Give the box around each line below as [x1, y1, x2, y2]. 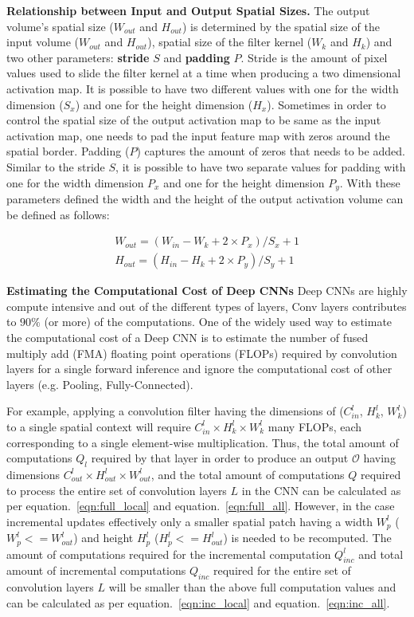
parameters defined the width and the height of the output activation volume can [6, 190, 404, 206]
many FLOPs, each [268, 418, 362, 434]
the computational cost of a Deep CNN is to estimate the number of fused [6, 329, 369, 346]
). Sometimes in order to [267, 96, 386, 112]
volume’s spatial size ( [6, 18, 114, 34]
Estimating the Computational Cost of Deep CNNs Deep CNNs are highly [6, 282, 408, 299]
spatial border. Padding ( [6, 143, 130, 159]
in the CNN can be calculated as [241, 481, 401, 498]
